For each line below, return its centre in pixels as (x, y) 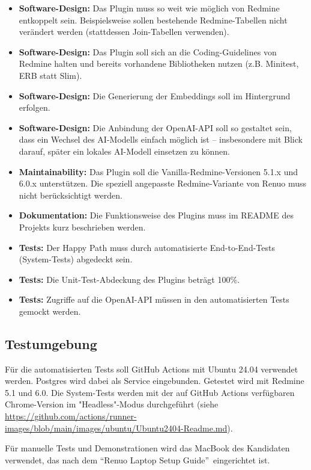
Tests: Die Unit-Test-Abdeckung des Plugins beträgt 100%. (129, 279)
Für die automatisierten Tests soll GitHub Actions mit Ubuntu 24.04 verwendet (152, 369)
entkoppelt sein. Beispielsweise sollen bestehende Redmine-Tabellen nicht (153, 20)
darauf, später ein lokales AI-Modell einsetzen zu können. (124, 151)
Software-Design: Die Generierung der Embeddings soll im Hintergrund (155, 95)
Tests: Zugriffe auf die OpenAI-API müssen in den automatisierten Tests (154, 299)
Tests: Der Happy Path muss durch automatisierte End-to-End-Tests (147, 247)
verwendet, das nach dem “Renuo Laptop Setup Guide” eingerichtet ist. (137, 459)
